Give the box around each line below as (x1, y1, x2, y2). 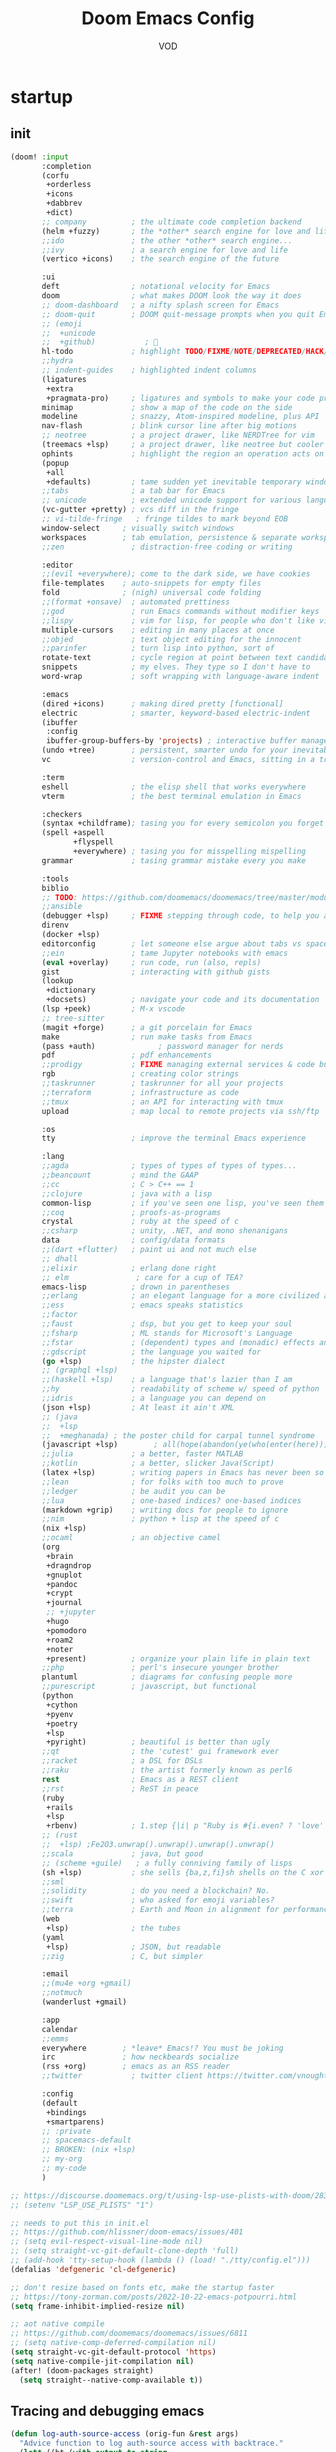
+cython (46, 1700, 78, 1710)
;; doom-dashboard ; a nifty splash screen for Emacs (41, 300, 280, 310)
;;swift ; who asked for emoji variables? (41, 1895, 275, 1906)
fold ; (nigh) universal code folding (41, 588, 262, 598)
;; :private (41, 2126, 92, 2136)
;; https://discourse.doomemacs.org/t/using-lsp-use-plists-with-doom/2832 (10, 2190, 333, 2201)
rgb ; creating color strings (41, 1069, 240, 1079)
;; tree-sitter (41, 1013, 105, 1023)
